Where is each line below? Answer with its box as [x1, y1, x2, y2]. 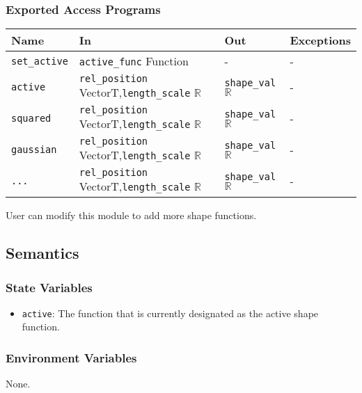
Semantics [6, 242, 79, 264]
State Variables [6, 278, 93, 296]
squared [11, 112, 52, 124]
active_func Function [79, 53, 189, 70]
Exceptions [290, 32, 351, 49]
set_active [11, 55, 68, 67]
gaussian [11, 143, 57, 155]
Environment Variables [6, 348, 137, 366]
